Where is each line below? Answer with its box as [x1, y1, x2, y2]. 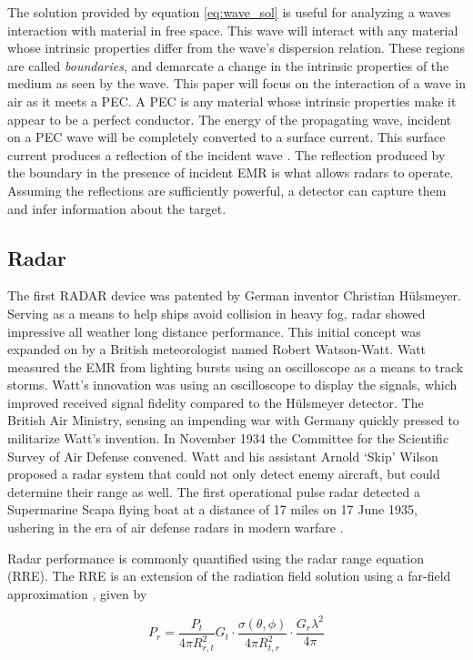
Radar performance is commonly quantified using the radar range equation [7, 548, 424, 567]
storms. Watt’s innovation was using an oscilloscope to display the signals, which [7, 375, 458, 394]
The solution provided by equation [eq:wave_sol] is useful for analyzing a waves [7, 3, 451, 21]
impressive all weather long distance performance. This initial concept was [7, 321, 421, 340]
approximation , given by [7, 584, 147, 603]
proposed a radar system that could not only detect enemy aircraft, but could [7, 464, 440, 483]
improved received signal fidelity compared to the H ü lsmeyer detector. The [7, 392, 424, 411]
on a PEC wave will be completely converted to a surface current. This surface [7, 127, 446, 147]
